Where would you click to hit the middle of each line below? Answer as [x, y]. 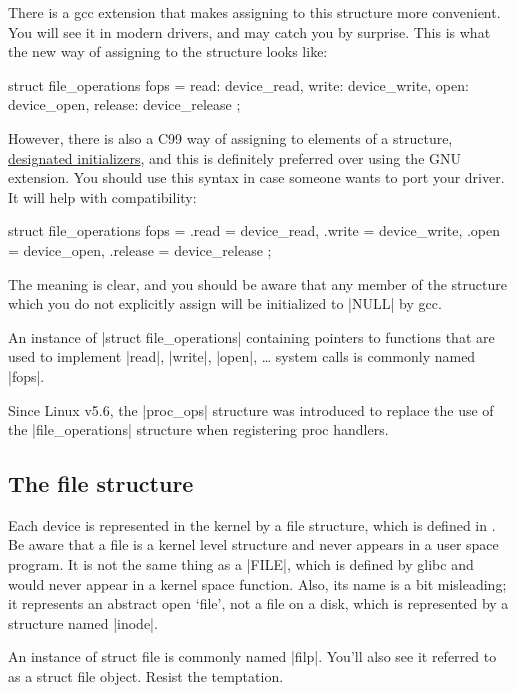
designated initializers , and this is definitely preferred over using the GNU [234, 157]
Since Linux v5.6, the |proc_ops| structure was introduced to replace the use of [251, 409]
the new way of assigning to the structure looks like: [168, 51]
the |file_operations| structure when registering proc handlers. [198, 429]
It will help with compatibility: [102, 196]
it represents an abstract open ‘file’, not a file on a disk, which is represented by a [258, 603]
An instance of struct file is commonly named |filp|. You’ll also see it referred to [252, 656]
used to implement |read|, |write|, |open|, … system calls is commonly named [242, 356]
